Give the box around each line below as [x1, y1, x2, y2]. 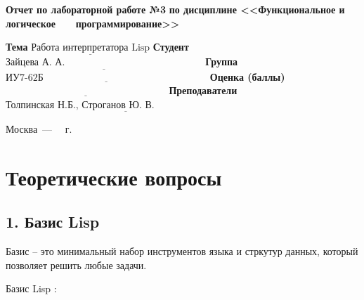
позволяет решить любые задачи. [6, 257, 147, 272]
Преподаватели [169, 83, 238, 98]
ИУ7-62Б [6, 72, 44, 83]
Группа [205, 54, 238, 69]
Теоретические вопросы [6, 162, 222, 191]
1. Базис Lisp [6, 211, 100, 233]
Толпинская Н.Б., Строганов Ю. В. [6, 100, 155, 110]
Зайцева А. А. [6, 58, 65, 68]
